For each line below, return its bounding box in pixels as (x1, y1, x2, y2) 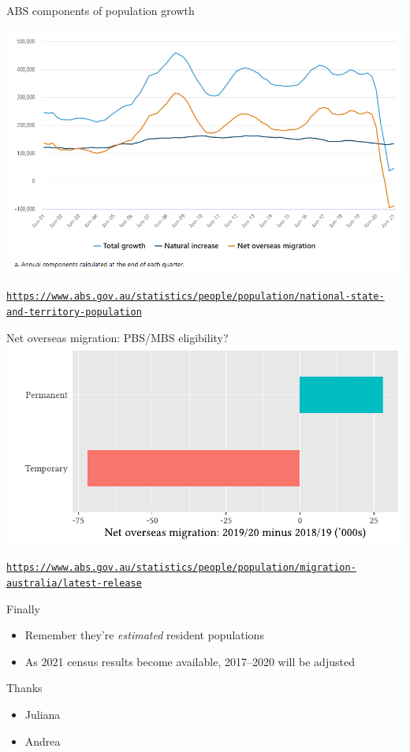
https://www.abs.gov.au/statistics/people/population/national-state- (6, 291, 385, 303)
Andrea (24, 732, 61, 749)
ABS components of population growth (6, 2, 195, 18)
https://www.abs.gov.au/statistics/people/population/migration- (6, 562, 356, 574)
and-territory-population (6, 307, 142, 318)
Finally (6, 600, 40, 616)
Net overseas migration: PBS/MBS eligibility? (6, 329, 229, 345)
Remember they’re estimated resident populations (24, 627, 264, 643)
